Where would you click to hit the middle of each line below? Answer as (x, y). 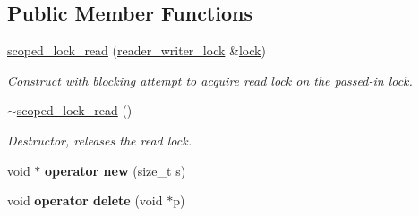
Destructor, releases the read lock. (99, 140)
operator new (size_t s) (115, 170)
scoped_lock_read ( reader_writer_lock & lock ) (137, 50)
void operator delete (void (85, 200)
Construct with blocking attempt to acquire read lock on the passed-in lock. (210, 80)
